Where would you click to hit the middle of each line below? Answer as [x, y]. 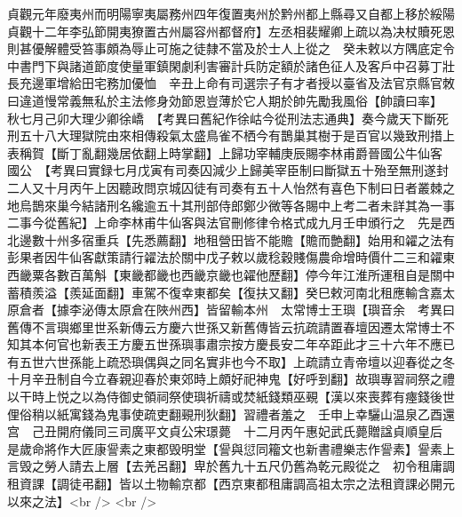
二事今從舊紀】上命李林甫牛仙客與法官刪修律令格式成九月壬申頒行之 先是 [225, 223]
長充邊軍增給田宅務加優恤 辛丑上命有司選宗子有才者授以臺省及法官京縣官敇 [231, 83]
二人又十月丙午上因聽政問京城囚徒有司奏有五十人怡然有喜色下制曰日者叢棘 [225, 187]
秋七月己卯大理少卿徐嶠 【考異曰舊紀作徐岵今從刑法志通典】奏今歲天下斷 [222, 118]
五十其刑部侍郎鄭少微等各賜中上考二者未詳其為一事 [305, 205]
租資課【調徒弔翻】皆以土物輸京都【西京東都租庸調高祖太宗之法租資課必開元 [231, 484]
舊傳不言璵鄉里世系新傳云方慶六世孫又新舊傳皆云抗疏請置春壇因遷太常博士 [225, 326]
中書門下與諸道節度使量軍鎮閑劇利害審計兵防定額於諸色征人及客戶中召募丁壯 [231, 65]
